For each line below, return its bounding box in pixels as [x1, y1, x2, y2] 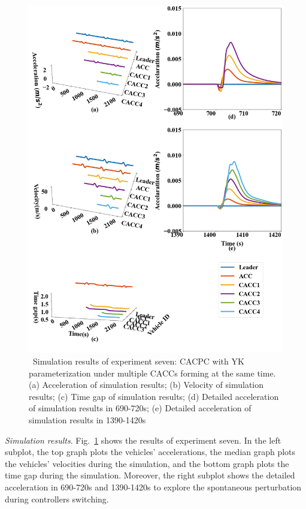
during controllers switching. [5, 492, 109, 505]
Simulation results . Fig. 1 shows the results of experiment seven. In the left [5, 433, 281, 446]
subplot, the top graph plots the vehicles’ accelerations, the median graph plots [5, 445, 296, 458]
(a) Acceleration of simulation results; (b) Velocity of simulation [29, 378, 263, 391]
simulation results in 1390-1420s [29, 414, 146, 426]
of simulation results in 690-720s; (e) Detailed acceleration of [29, 402, 252, 414]
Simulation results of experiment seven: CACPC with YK [32, 355, 244, 368]
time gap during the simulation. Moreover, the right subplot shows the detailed [5, 469, 295, 481]
